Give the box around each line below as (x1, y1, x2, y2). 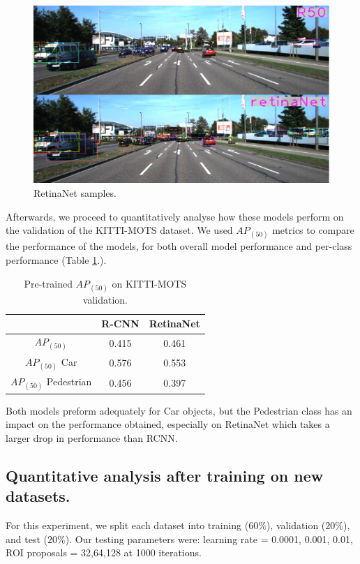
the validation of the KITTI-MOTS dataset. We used (6, 223, 233, 237)
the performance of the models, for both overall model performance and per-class (6, 239, 352, 253)
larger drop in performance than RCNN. (6, 431, 178, 445)
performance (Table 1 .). (6, 253, 107, 267)
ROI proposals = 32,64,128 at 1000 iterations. (6, 545, 202, 560)
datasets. (6, 485, 70, 507)
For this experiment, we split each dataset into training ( (6, 518, 249, 533)
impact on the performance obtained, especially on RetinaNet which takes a (6, 417, 330, 431)
